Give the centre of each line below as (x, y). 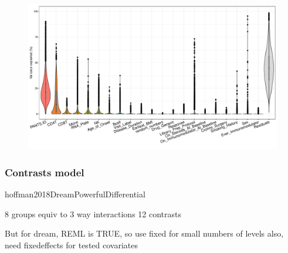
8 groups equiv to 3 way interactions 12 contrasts (93, 213)
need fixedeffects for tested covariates (71, 245)
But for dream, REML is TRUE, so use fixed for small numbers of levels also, (144, 233)
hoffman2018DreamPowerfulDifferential (75, 194)
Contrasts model (45, 172)
